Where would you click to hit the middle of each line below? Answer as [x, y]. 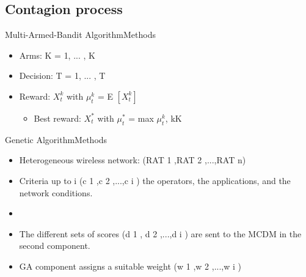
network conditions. [56, 192]
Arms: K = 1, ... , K [57, 55]
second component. [55, 246]
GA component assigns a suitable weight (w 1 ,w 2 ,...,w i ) [130, 266]
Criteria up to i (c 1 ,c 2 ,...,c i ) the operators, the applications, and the [155, 180]
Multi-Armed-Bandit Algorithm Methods [80, 35]
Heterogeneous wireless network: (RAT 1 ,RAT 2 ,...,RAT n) [133, 160]
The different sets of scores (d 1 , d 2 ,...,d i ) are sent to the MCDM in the [160, 233]
